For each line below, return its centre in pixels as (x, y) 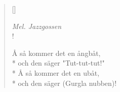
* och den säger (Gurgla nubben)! (64, 83)
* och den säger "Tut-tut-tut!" (58, 63)
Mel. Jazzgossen (36, 26)
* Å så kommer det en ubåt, (56, 72)
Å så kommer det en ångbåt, (56, 53)
